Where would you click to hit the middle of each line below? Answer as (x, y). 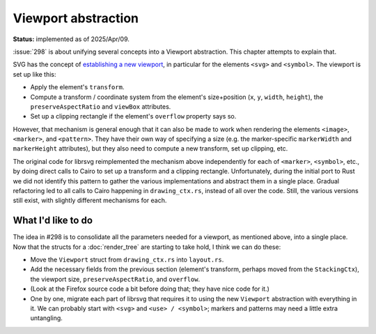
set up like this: (34, 74)
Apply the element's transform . (77, 87)
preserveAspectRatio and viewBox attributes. (101, 106)
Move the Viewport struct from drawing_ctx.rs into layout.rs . (127, 260)
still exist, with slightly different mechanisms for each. (90, 200)
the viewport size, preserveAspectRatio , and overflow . (115, 279)
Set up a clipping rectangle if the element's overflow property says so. (133, 116)
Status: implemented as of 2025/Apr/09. (71, 39)
